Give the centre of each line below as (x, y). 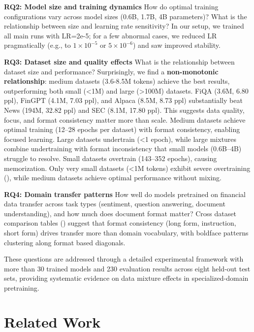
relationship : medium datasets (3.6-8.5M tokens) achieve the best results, (117, 81)
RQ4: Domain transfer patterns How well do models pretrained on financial (125, 194)
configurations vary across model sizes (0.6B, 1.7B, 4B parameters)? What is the (126, 16)
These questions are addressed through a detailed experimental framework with (124, 259)
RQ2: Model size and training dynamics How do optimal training (111, 6)
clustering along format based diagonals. (65, 242)
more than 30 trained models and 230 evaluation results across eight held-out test (127, 268)
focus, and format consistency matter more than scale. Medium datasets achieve (125, 119)
